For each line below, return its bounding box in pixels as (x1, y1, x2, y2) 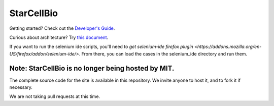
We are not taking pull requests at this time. (9, 93, 100, 99)
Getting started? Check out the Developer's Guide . (9, 25, 115, 31)
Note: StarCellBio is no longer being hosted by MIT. (9, 64, 175, 73)
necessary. (9, 84, 33, 90)
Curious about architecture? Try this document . (9, 34, 109, 40)
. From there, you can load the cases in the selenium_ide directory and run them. (79, 50, 248, 57)
